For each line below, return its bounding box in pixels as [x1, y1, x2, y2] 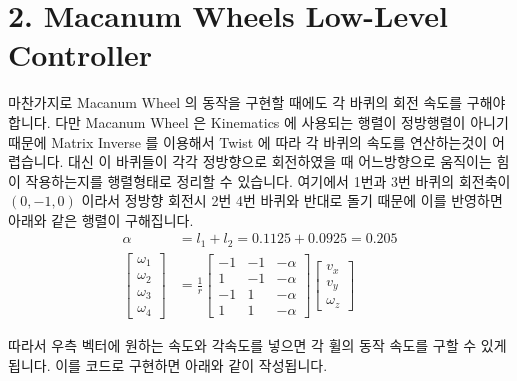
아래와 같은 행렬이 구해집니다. [8, 209, 194, 230]
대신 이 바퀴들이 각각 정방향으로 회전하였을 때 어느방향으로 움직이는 [68, 151, 492, 172]
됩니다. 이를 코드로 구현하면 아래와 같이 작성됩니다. [8, 354, 328, 375]
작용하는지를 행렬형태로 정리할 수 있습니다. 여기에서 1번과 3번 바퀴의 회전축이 [25, 170, 511, 191]
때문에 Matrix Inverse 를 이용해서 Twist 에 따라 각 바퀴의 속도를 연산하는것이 [8, 131, 488, 152]
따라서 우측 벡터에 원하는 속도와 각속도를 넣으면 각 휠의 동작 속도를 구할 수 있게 [8, 334, 507, 355]
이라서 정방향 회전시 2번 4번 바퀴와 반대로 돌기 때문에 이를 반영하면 [81, 190, 503, 211]
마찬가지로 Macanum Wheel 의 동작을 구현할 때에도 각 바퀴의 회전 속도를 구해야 [8, 92, 506, 113]
